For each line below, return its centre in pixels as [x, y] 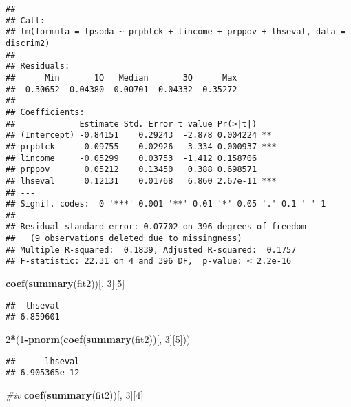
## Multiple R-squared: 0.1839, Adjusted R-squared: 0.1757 [151, 250]
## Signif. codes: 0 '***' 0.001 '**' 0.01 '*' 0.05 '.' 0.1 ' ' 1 [166, 204]
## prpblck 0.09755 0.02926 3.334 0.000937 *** [141, 146]
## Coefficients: [45, 112]
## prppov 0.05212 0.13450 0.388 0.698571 [131, 170]
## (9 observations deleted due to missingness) [124, 239]
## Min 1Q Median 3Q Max [121, 77]
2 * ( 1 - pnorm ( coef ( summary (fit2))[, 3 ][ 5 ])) [98, 339]
